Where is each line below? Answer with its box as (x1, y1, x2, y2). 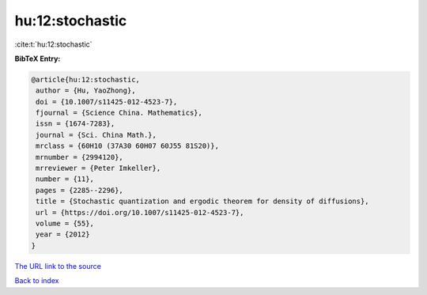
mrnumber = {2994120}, (36, 153, 124, 161)
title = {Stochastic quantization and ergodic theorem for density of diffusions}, (36, 197, 369, 206)
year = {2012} (36, 230, 90, 239)
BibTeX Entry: (14, 54, 61, 63)
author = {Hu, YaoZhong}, (36, 86, 136, 95)
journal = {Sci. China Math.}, (36, 130, 157, 139)
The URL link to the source (14, 261, 102, 270)
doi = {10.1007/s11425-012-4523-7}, (36, 97, 178, 106)
